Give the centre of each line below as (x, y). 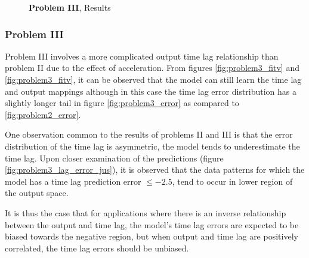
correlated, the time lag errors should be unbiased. (97, 248)
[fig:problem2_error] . (43, 114)
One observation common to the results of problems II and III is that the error (149, 134)
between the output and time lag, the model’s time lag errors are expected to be (152, 224)
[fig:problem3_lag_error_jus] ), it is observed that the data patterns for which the (155, 170)
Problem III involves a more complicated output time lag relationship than (142, 56)
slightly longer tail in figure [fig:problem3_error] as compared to (122, 103)
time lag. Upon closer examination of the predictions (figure (114, 158)
